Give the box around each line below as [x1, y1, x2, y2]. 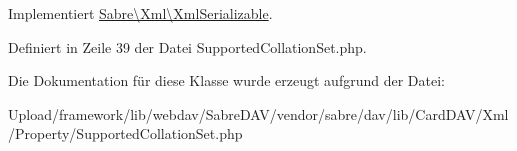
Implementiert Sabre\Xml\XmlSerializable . [8, 3, 273, 23]
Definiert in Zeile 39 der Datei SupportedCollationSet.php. [8, 36, 367, 57]
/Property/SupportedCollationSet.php [8, 123, 243, 144]
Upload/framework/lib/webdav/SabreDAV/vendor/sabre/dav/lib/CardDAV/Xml [8, 103, 509, 124]
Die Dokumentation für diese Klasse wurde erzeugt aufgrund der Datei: [8, 70, 445, 91]
